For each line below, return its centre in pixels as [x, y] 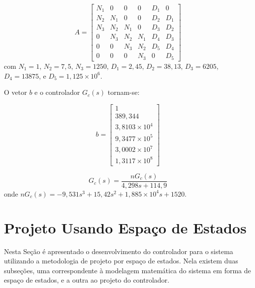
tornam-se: [124, 92]
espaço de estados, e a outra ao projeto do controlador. [87, 280]
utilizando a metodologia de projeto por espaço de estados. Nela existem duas [121, 261]
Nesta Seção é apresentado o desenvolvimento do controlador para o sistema [119, 251]
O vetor [16, 92]
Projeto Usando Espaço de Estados [125, 227]
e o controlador [57, 92]
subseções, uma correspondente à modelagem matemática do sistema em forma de [127, 270]
